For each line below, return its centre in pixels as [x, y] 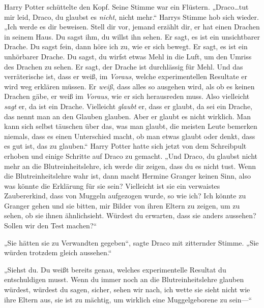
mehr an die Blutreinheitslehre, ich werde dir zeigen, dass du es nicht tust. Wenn [130, 166]
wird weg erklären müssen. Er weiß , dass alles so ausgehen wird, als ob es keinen [129, 86]
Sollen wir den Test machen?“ [51, 226]
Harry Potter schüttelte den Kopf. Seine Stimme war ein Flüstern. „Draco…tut [126, 7]
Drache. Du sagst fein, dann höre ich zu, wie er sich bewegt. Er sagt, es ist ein [126, 46]
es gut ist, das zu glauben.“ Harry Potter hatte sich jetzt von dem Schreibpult [125, 146]
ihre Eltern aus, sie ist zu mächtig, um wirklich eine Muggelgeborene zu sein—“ [128, 299]
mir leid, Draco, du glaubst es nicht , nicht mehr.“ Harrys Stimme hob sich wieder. [131, 16]
